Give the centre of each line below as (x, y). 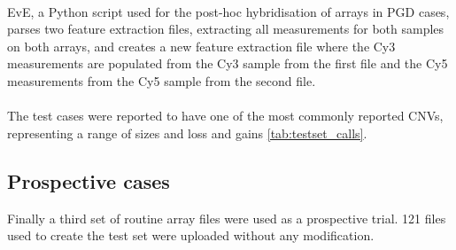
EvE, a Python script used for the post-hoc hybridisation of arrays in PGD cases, (228, 11)
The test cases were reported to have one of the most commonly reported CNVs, (225, 116)
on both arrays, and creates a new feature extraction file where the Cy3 (201, 46)
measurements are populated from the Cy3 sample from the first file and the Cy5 (228, 63)
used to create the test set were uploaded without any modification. (191, 235)
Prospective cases (89, 180)
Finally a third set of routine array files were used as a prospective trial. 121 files (227, 218)
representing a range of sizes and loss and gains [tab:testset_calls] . (187, 133)
